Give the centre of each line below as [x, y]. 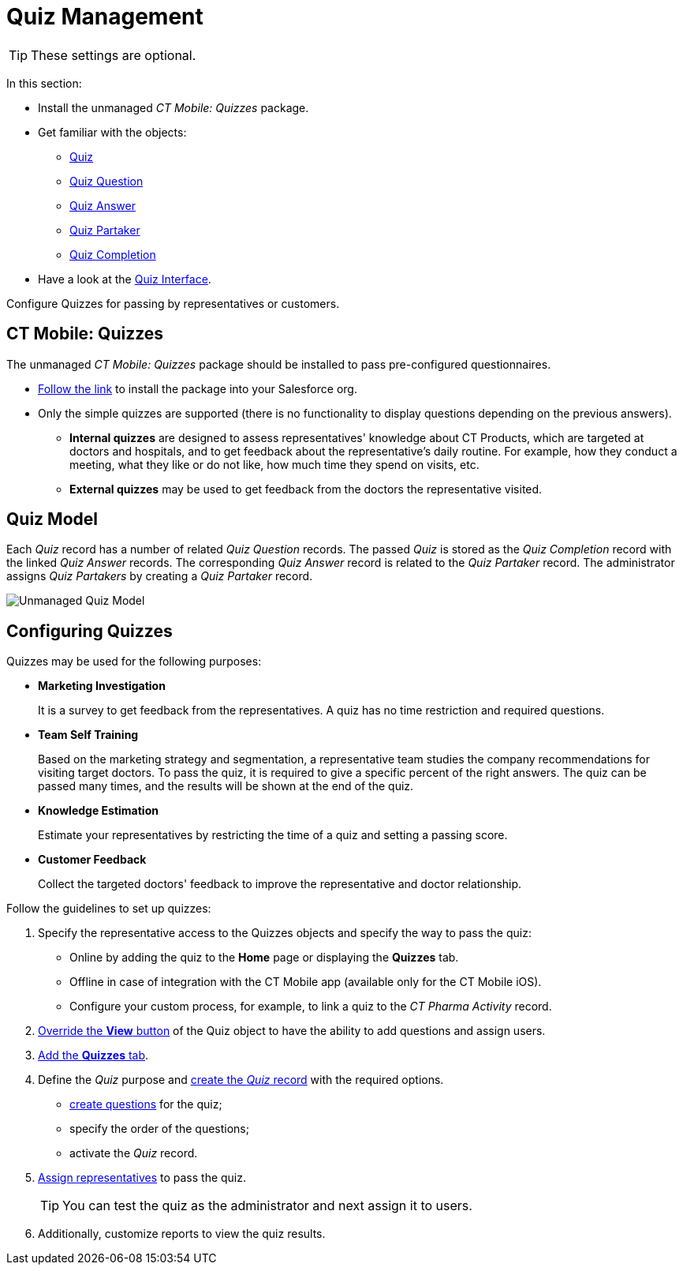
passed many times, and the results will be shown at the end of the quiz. [226, 786]
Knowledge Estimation [98, 811]
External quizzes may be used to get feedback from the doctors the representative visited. [306, 489]
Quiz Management [105, 17]
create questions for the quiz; [146, 1104]
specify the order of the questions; [159, 1129]
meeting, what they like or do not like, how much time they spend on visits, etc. [274, 464]
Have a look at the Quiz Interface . [125, 279]
